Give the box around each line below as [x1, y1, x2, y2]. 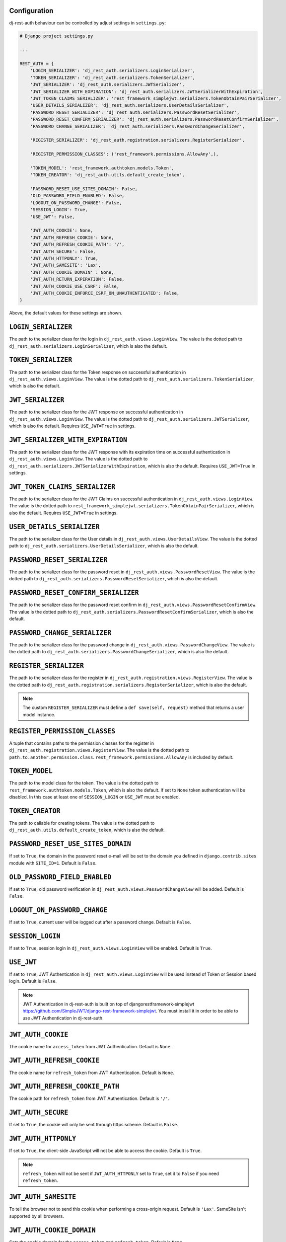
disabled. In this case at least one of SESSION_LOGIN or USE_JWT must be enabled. [9, 794, 180, 800]
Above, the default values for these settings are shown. [9, 310, 123, 316]
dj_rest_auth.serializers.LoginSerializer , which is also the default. [9, 343, 168, 349]
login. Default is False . [9, 978, 57, 984]
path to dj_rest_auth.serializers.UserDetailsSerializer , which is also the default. [9, 543, 199, 549]
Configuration [9, 6, 54, 15]
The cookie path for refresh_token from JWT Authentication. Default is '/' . [9, 1095, 170, 1101]
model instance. [22, 711, 56, 717]
